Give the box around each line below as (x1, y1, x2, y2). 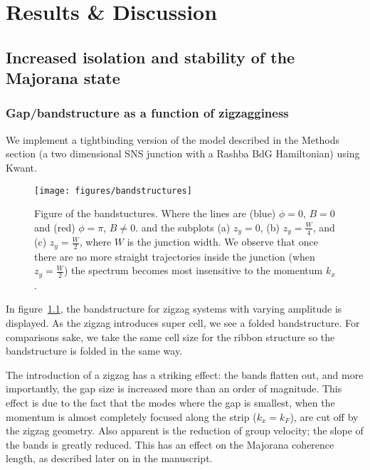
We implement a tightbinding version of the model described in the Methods (6, 132, 339, 147)
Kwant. (6, 160, 37, 174)
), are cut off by (290, 409, 359, 424)
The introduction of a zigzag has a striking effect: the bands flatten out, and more (6, 367, 364, 382)
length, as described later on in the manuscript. (6, 451, 213, 466)
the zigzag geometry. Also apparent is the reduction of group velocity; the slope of (6, 423, 364, 438)
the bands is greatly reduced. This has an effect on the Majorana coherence (6, 437, 334, 451)
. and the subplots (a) (135, 219, 231, 234)
